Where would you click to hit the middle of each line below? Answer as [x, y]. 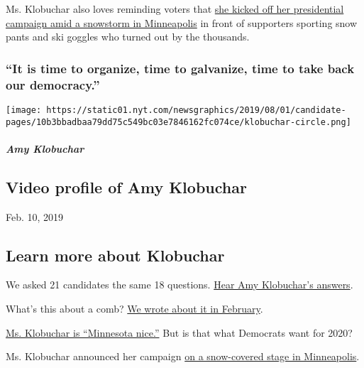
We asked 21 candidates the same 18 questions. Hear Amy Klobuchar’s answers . [180, 285]
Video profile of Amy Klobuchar [126, 186]
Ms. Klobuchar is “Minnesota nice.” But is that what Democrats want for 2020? [179, 332]
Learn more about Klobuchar [115, 255]
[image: [24, 110]
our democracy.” [53, 84]
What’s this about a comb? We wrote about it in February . [134, 309]
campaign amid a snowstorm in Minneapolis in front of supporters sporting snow [182, 22]
